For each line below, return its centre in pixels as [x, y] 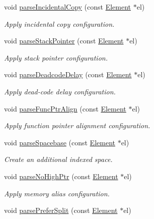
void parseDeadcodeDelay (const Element [68, 74]
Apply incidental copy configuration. [59, 23]
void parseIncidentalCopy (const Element [68, 7]
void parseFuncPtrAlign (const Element [65, 108]
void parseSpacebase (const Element [60, 142]
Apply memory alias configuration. [57, 193]
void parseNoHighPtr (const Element [61, 176]
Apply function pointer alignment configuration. [77, 125]
